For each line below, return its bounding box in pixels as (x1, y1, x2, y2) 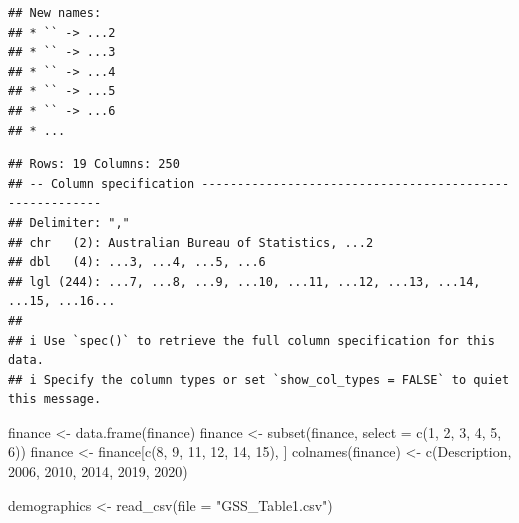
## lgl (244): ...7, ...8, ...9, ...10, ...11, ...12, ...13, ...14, (8, 274, 481, 289)
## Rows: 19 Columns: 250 (8, 157, 180, 172)
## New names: (8, 6, 102, 20)
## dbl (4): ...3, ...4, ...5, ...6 (8, 255, 266, 270)
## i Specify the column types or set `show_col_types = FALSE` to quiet (8, 372, 510, 387)
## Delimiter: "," (8, 215, 130, 230)
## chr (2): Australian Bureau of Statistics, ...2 (8, 235, 374, 250)
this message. (8, 392, 102, 407)
